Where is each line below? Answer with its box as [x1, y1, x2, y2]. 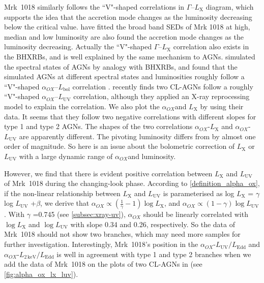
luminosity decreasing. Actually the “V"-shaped [4, 41, 152, 52]
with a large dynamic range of [19, 150, 113, 161]
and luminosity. [128, 150, 176, 161]
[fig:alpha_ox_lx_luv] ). [4, 268, 78, 279]
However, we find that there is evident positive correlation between [4, 168, 213, 178]
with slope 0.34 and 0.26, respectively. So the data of [70, 218, 235, 229]
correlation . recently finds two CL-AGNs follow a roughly [72, 81, 253, 91]
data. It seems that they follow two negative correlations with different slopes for [4, 111, 256, 121]
